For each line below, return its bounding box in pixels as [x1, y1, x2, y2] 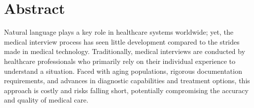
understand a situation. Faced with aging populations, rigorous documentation [4, 65, 242, 76]
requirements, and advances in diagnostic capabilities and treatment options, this [4, 75, 250, 86]
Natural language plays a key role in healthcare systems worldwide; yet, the [4, 27, 234, 37]
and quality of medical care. [4, 95, 89, 105]
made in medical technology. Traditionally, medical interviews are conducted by [4, 46, 246, 56]
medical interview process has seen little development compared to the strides [4, 36, 240, 47]
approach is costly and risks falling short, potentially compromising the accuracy [4, 85, 249, 95]
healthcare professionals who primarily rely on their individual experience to [4, 55, 236, 66]
